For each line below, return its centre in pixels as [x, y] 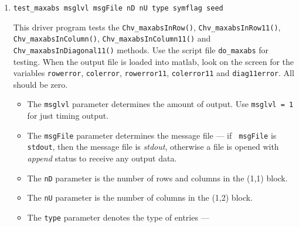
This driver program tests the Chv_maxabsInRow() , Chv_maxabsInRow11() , [147, 27]
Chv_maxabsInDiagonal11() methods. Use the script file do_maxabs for [141, 49]
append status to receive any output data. [102, 158]
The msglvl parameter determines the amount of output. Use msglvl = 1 [160, 104]
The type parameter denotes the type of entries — [118, 217]
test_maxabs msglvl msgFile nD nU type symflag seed [118, 8]
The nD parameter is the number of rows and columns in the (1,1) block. [157, 178]
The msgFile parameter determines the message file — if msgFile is [152, 135]
